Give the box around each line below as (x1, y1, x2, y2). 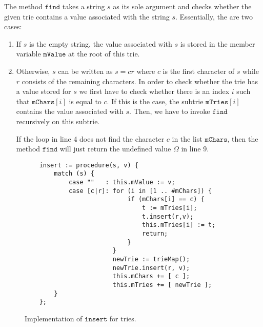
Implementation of (25, 313, 83, 323)
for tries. (109, 313, 136, 323)
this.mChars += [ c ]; (112, 273, 190, 280)
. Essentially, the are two (175, 11, 253, 22)
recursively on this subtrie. (16, 116, 100, 126)
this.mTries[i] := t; (142, 221, 216, 229)
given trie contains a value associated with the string (4, 11, 170, 22)
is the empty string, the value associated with (29, 38, 172, 49)
